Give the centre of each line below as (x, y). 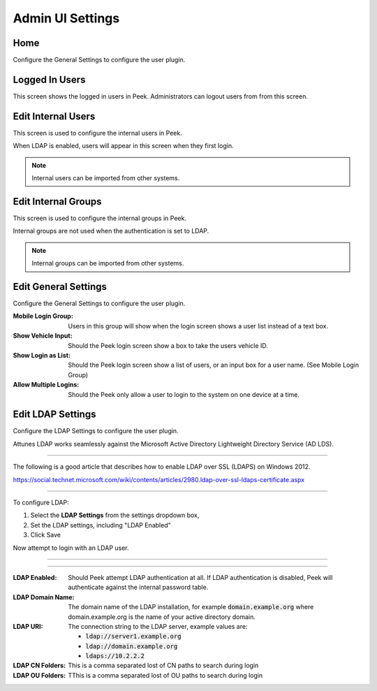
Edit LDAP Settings (54, 415)
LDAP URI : (28, 626)
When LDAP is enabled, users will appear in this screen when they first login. (123, 146)
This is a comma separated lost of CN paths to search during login (163, 665)
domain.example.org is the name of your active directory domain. (162, 617)
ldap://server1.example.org (133, 637)
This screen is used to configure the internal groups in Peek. (99, 218)
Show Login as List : (42, 355)
